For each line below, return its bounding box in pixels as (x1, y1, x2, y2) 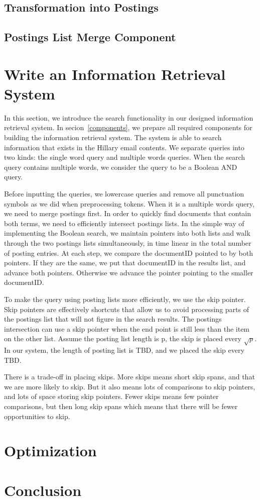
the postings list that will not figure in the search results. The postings (4, 314, 222, 324)
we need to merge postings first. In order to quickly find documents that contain (4, 208, 251, 219)
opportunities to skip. (4, 411, 70, 421)
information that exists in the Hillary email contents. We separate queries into (4, 142, 244, 152)
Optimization (4, 440, 97, 461)
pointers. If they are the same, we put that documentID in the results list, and (4, 257, 246, 268)
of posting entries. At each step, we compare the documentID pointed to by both (4, 247, 253, 258)
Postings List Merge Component (4, 29, 176, 45)
